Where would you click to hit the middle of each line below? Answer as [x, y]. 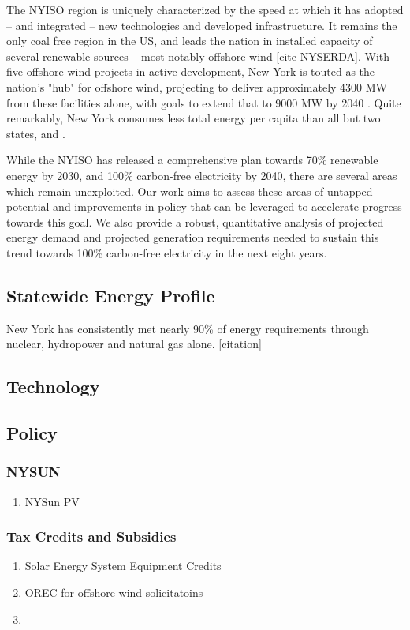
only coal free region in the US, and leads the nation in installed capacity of [190, 41]
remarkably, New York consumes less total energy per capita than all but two [194, 118]
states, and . [36, 133]
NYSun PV [52, 501]
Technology [53, 386]
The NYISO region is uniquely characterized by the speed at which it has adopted [205, 9]
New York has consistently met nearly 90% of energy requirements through [188, 328]
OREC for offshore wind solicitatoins [114, 592]
